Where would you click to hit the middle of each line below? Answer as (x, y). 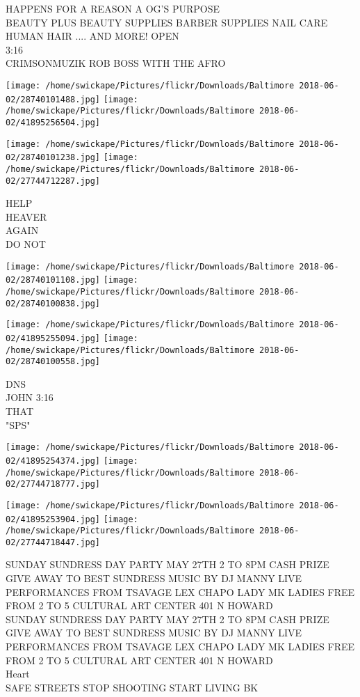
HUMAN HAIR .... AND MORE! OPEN (92, 36)
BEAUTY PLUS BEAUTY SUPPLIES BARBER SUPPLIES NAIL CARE (167, 22)
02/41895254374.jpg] (53, 461)
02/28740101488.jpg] (53, 99)
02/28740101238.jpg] (53, 158)
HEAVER (26, 216)
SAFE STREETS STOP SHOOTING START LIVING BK (132, 687)
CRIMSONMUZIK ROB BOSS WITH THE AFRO (116, 63)
